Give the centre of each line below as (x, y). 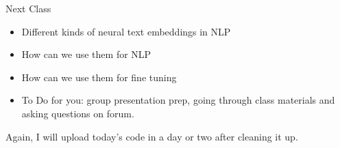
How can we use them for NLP (86, 54)
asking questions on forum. (78, 113)
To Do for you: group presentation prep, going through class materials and (178, 100)
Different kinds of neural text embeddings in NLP (126, 31)
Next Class (28, 8)
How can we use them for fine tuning (99, 77)
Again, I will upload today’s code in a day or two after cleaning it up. (152, 136)
